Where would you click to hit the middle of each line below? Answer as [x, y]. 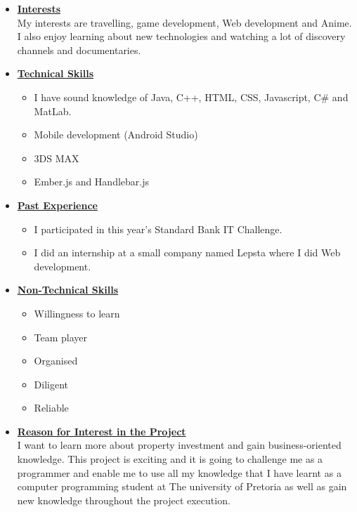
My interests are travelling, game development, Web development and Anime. [184, 22]
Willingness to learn [77, 313]
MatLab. [53, 111]
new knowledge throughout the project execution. [124, 500]
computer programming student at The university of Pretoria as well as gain [182, 486]
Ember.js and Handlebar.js [92, 182]
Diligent [51, 384]
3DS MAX [57, 158]
